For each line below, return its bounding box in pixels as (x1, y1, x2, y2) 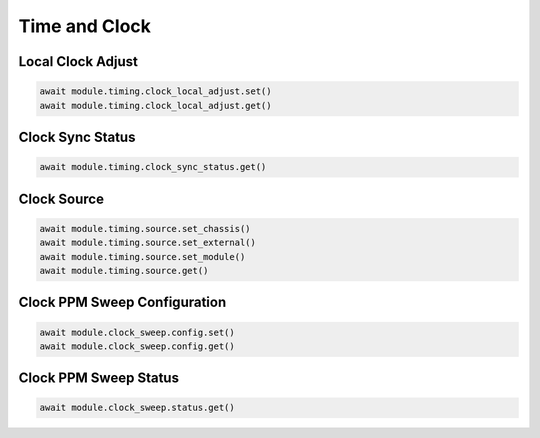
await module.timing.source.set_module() (39, 251, 246, 262)
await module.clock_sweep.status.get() (39, 402, 235, 414)
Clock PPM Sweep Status (18, 370, 180, 387)
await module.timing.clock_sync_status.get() (39, 161, 267, 173)
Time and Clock (18, 15, 152, 37)
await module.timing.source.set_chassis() (39, 223, 251, 234)
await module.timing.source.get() (39, 265, 209, 276)
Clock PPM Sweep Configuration (18, 294, 227, 311)
